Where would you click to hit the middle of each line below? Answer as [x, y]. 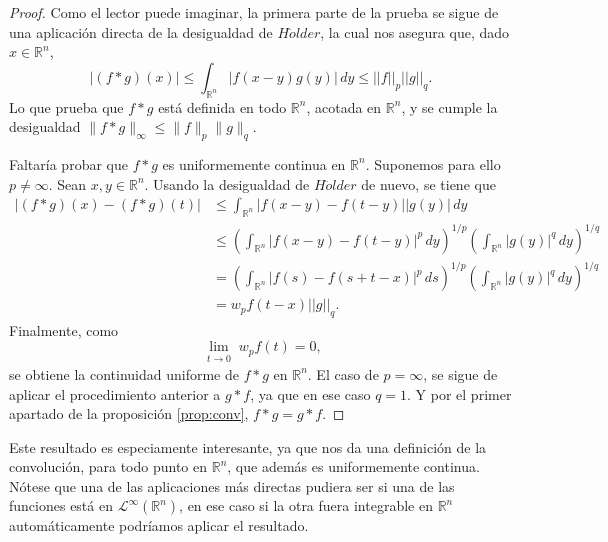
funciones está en [61, 505]
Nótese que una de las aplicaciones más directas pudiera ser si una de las [232, 485]
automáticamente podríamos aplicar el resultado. [159, 525]
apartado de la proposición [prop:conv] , [129, 413]
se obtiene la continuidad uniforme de [124, 373]
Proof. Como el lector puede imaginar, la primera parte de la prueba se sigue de [254, 12]
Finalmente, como [64, 329]
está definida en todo [222, 106]
